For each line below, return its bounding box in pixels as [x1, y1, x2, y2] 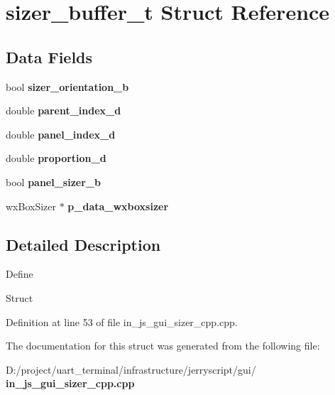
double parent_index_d [6, 103, 121, 118]
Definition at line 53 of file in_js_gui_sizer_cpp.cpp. [6, 314, 238, 329]
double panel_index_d [6, 126, 116, 141]
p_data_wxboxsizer [67, 198, 169, 213]
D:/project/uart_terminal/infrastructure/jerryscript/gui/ [6, 362, 256, 377]
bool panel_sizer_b [6, 174, 101, 189]
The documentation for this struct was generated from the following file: [6, 338, 320, 353]
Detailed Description [6, 233, 161, 255]
